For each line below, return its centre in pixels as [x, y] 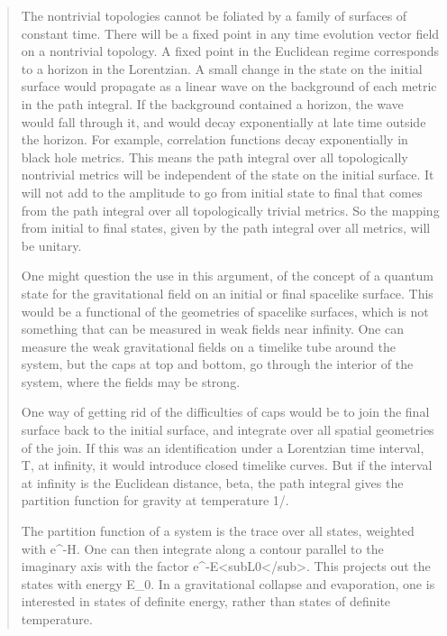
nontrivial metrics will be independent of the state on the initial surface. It [228, 175]
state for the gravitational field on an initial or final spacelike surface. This [227, 293]
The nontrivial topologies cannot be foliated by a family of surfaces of [214, 15]
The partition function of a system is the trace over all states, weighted [218, 531]
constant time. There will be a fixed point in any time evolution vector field [230, 33]
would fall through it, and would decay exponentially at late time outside [223, 121]
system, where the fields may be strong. [131, 381]
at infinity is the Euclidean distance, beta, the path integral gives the [212, 482]
